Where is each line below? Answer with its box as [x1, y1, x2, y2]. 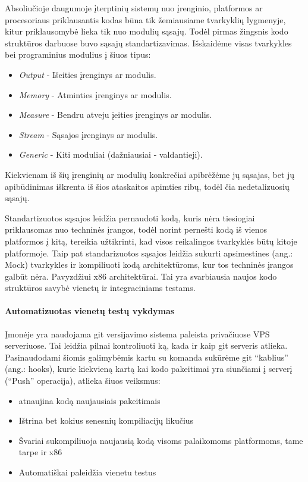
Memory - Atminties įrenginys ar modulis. [18, 88, 172, 101]
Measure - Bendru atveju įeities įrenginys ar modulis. [18, 108, 212, 121]
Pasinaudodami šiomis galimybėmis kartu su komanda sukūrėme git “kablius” [5, 350, 288, 363]
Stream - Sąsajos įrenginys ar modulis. [18, 128, 158, 140]
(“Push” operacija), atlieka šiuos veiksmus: [5, 374, 161, 387]
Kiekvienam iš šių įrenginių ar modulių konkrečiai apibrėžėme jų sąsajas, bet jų [5, 168, 295, 180]
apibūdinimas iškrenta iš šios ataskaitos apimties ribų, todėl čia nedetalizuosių [5, 180, 290, 192]
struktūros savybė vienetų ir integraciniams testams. [5, 281, 196, 294]
